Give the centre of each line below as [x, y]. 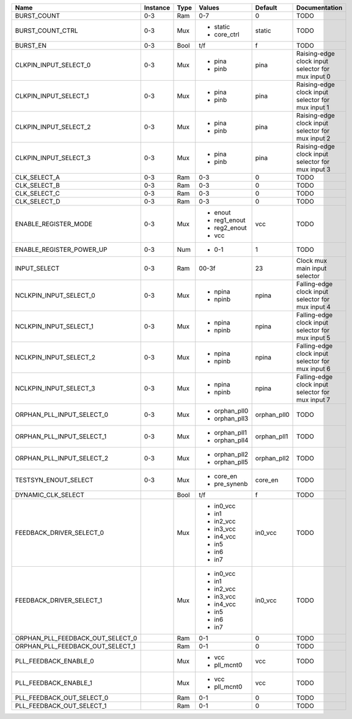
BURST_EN [31, 46]
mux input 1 [313, 107]
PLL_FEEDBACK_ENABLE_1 [54, 683]
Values [209, 8]
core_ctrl [227, 35]
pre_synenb [231, 484]
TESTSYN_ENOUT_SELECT [54, 480]
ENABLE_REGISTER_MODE [54, 224]
